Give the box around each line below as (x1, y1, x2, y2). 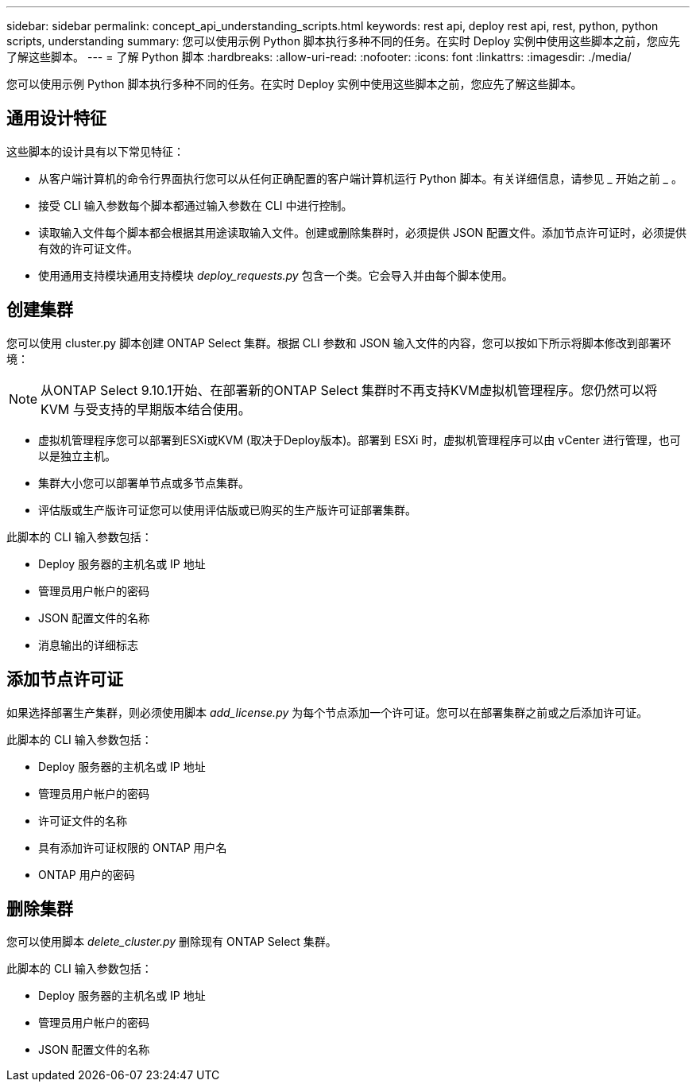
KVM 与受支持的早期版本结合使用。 (41, 401, 251, 417)
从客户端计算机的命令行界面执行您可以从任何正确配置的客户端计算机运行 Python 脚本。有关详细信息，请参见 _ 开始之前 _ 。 (38, 171, 682, 185)
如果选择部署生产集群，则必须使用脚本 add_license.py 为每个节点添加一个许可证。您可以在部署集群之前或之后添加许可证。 (6, 705, 648, 719)
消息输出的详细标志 (38, 637, 138, 652)
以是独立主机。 (38, 448, 116, 463)
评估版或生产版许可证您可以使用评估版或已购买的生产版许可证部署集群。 (38, 502, 416, 517)
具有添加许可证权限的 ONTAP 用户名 (38, 840, 227, 854)
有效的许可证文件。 (38, 241, 138, 255)
